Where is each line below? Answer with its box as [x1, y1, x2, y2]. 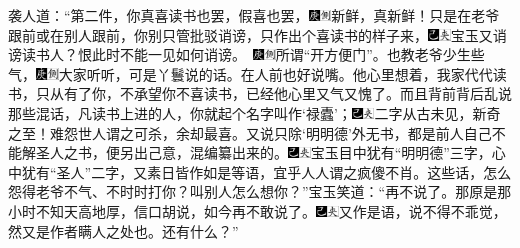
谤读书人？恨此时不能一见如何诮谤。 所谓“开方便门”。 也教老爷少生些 [8, 44, 485, 65]
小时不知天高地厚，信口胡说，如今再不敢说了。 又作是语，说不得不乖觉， [8, 200, 507, 221]
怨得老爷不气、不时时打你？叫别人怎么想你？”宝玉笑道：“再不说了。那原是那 [8, 181, 512, 202]
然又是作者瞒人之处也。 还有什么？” [8, 220, 239, 241]
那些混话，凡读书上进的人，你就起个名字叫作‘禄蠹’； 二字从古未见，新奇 [8, 102, 501, 123]
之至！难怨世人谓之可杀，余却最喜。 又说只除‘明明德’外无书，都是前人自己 [8, 122, 492, 143]
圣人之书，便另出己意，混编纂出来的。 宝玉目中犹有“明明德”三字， [35, 142, 492, 163]
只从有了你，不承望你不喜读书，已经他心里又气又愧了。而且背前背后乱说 [35, 83, 512, 104]
